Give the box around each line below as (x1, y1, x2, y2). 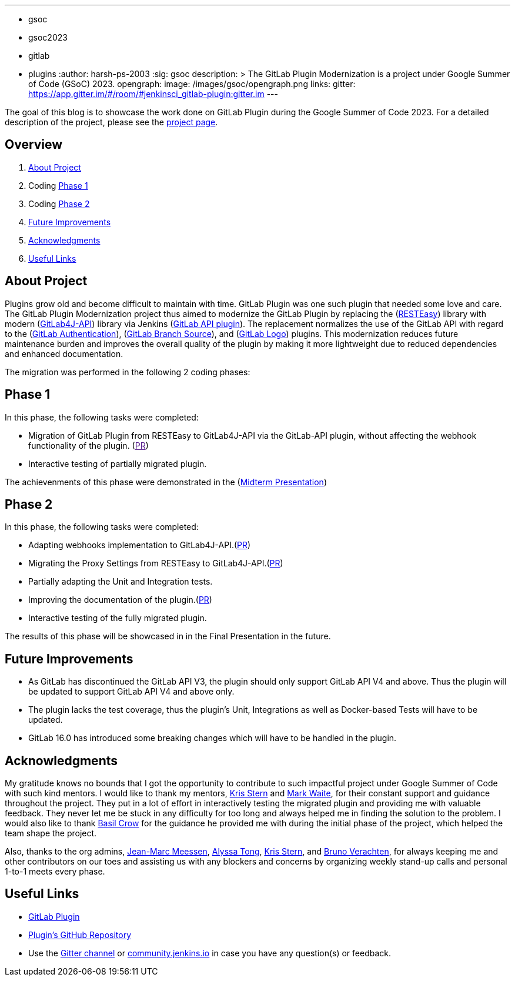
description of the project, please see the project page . (5, 117, 218, 127)
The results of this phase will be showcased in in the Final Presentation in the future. (5, 631, 331, 642)
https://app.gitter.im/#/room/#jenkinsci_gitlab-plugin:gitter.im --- (28, 89, 278, 99)
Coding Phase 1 (28, 180, 88, 191)
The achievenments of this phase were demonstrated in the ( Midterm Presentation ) (5, 476, 327, 487)
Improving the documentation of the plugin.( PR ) (28, 595, 212, 605)
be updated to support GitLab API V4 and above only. (28, 686, 235, 697)
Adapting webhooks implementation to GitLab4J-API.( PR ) (28, 540, 251, 550)
